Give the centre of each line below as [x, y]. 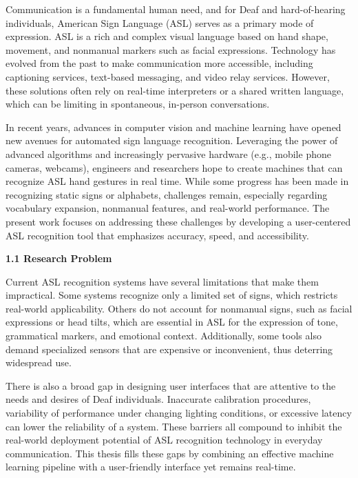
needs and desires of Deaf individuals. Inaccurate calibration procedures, [158, 399]
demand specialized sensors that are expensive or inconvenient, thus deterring [169, 349]
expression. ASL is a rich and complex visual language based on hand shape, [167, 36]
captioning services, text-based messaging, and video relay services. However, [168, 76]
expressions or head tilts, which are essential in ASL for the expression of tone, [172, 322]
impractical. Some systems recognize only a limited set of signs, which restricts [172, 295]
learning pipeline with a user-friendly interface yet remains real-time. [151, 467]
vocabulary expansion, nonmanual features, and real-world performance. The [168, 208]
